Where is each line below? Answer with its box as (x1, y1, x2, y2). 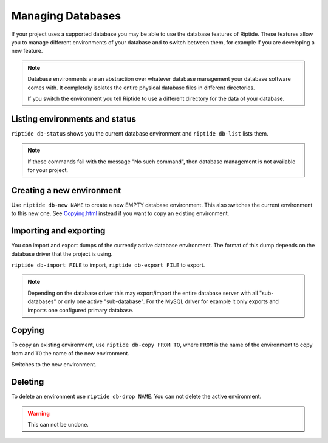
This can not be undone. (27, 421, 89, 428)
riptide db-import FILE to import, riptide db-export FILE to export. (11, 261, 205, 269)
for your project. (27, 166, 69, 173)
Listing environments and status (11, 114, 137, 124)
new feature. (11, 47, 43, 55)
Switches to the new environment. (11, 361, 97, 368)
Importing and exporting (11, 225, 106, 236)
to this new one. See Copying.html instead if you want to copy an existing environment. (11, 210, 230, 217)
